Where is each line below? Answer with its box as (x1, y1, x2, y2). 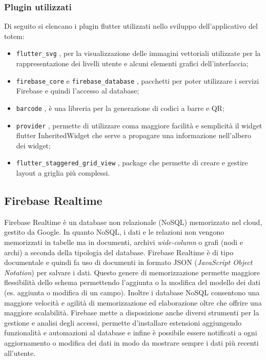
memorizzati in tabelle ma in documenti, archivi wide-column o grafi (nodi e (4, 237, 243, 248)
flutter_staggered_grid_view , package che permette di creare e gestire (16, 157, 248, 168)
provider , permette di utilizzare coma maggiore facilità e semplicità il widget (16, 120, 262, 130)
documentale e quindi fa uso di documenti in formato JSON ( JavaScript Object (4, 257, 253, 268)
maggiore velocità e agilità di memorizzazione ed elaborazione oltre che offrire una (4, 297, 262, 308)
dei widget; (16, 140, 51, 150)
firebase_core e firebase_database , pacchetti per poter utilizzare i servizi (16, 75, 259, 86)
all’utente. (4, 347, 36, 358)
